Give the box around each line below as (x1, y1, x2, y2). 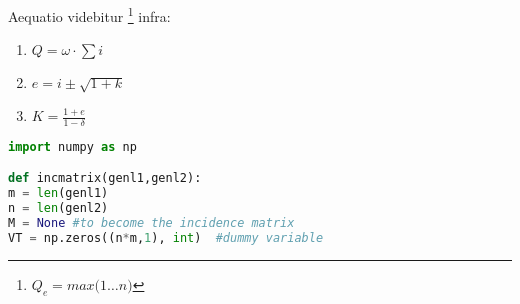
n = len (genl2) (8, 201, 109, 216)
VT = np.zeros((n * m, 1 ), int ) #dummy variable (8, 230, 324, 245)
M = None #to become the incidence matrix (8, 216, 295, 230)
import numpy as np (8, 139, 137, 154)
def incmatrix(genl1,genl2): (8, 171, 202, 186)
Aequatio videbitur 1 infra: (8, 3, 171, 26)
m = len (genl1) (8, 186, 109, 201)
